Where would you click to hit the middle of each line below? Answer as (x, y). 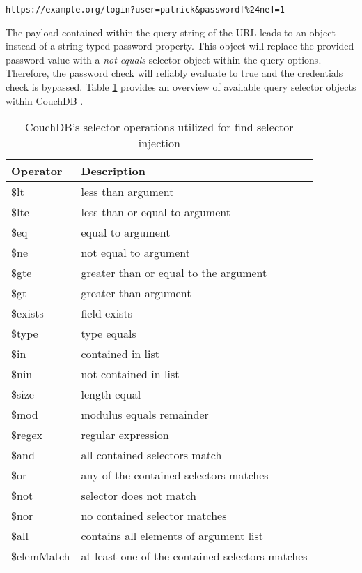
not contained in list (130, 374)
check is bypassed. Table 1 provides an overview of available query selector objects (181, 87)
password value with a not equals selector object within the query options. (164, 59)
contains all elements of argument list (172, 536)
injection (159, 143)
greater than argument (136, 293)
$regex (27, 435)
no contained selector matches (154, 516)
